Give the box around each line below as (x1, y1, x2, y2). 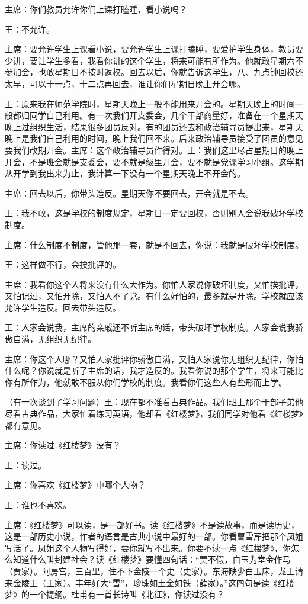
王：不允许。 (5, 23, 54, 35)
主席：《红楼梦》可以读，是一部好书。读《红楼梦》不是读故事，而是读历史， (5, 518, 299, 531)
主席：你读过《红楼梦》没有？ (5, 439, 121, 451)
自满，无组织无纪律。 (12, 333, 96, 345)
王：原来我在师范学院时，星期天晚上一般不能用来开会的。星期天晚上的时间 (5, 97, 295, 110)
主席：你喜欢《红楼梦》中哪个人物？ (5, 478, 146, 491)
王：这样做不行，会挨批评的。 (5, 258, 121, 271)
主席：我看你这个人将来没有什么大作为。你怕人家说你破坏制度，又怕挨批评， (5, 278, 303, 290)
